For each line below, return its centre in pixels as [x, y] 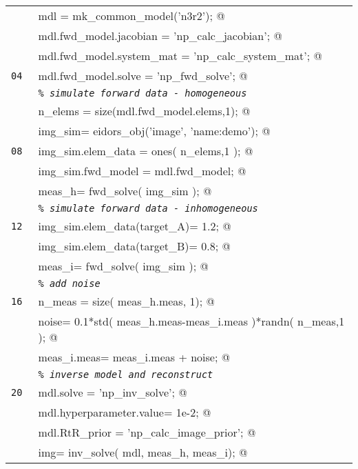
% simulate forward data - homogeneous [143, 93]
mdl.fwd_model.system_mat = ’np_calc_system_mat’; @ [180, 56]
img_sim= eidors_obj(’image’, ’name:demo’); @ [154, 131]
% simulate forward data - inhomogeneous [148, 208]
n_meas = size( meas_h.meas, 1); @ [126, 301]
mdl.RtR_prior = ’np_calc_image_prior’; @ [147, 432]
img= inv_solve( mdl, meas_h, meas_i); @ [143, 452]
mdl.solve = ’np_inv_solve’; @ [113, 392]
